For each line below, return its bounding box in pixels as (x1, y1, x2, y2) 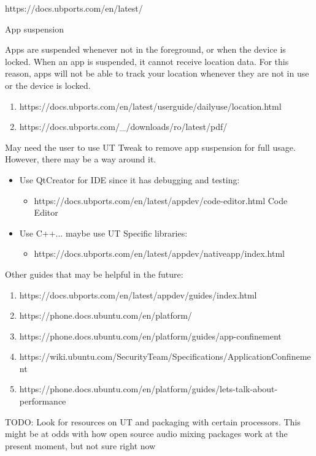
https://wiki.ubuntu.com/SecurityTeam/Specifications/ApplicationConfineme (19, 350, 311, 363)
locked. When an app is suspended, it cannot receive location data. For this (5, 55, 289, 67)
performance (19, 395, 66, 408)
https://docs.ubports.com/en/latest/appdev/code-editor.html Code (34, 194, 288, 207)
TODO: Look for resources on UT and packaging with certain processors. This (5, 415, 301, 428)
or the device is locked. (5, 78, 91, 91)
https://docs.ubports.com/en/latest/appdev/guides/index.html (19, 288, 257, 301)
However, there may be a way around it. (5, 153, 156, 165)
